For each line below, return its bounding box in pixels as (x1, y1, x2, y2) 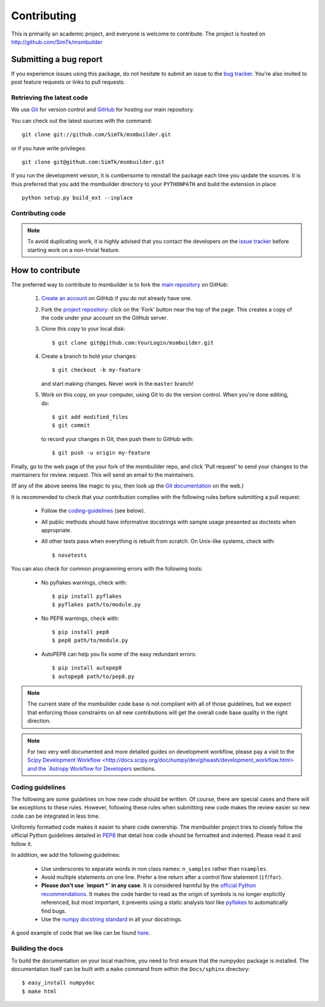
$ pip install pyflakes (52, 592, 122, 600)
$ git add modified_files (52, 413, 129, 421)
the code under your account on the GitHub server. (41, 314, 168, 321)
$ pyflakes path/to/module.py (52, 601, 141, 608)
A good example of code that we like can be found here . (11, 929, 150, 936)
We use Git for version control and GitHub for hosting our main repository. (11, 106, 194, 113)
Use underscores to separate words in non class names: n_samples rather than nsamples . (41, 865, 268, 872)
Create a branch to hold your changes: (41, 353, 137, 360)
